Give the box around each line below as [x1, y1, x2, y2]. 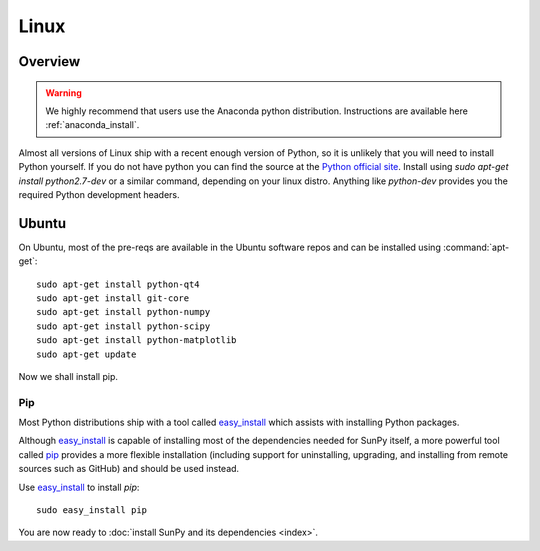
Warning [45, 86, 82, 99]
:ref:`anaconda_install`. [45, 119, 140, 131]
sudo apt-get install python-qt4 [36, 278, 200, 290]
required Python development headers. [18, 188, 180, 200]
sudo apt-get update [36, 348, 137, 360]
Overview [18, 53, 81, 70]
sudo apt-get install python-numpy [36, 306, 211, 318]
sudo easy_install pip [36, 505, 148, 516]
